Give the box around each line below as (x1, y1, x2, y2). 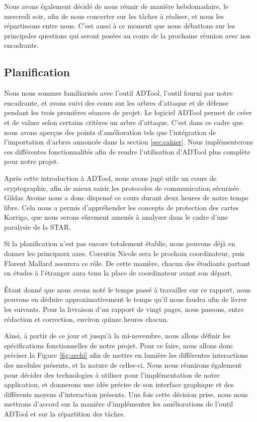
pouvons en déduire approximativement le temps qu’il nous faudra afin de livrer (4, 294, 247, 304)
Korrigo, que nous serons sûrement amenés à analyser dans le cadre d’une (4, 212, 228, 222)
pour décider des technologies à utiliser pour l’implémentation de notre (4, 369, 220, 380)
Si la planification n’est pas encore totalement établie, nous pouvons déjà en (4, 238, 236, 249)
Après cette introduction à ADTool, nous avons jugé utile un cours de (4, 172, 217, 183)
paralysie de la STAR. (4, 221, 71, 232)
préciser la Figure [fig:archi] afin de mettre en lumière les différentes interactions (4, 350, 248, 360)
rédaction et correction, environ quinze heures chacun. (4, 313, 169, 324)
